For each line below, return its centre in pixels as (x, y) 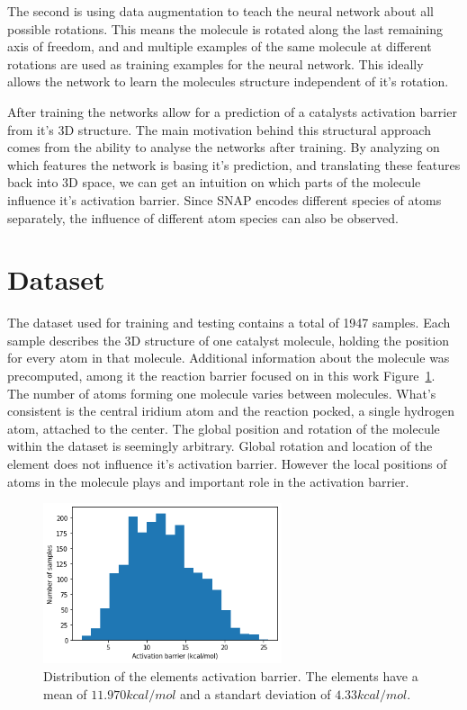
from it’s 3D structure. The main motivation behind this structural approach (219, 129)
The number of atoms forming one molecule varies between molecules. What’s (222, 393)
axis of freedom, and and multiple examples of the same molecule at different (220, 46)
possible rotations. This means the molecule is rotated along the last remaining (225, 28)
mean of (65, 693)
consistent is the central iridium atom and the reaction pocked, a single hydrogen (231, 411)
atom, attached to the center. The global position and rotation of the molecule (224, 428)
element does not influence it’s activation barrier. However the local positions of (227, 463)
